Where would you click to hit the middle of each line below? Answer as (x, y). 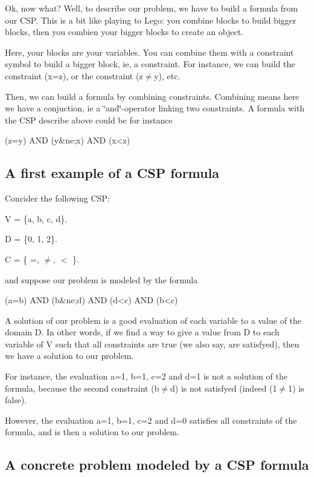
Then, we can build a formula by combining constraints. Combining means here (152, 96)
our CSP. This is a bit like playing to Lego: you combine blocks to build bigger (151, 20)
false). (16, 400)
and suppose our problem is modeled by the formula (101, 279)
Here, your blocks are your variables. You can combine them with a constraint (149, 52)
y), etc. (167, 75)
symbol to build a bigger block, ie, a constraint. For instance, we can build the (150, 64)
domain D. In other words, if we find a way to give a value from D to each (142, 332)
